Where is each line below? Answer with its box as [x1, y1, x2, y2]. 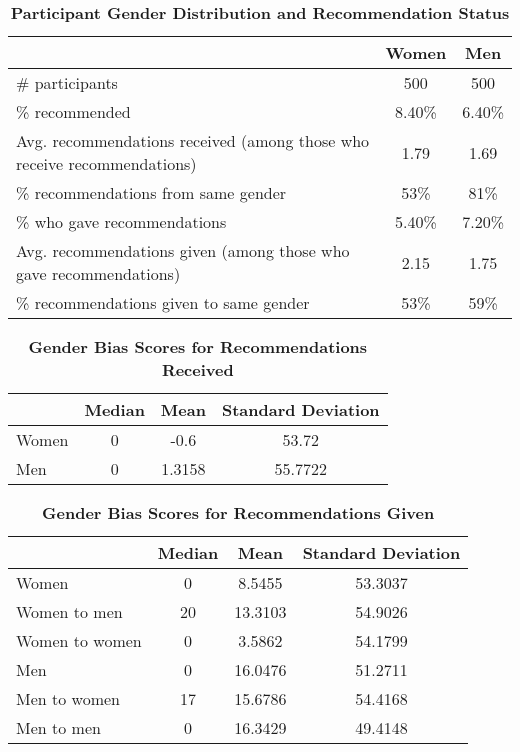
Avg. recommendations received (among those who [16, 129, 370, 152]
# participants [16, 71, 118, 94]
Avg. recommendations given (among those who [16, 239, 350, 262]
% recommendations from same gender [16, 181, 287, 204]
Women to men [16, 600, 123, 623]
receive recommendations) [16, 152, 197, 175]
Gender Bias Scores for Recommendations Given [42, 501, 435, 524]
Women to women [16, 629, 142, 652]
